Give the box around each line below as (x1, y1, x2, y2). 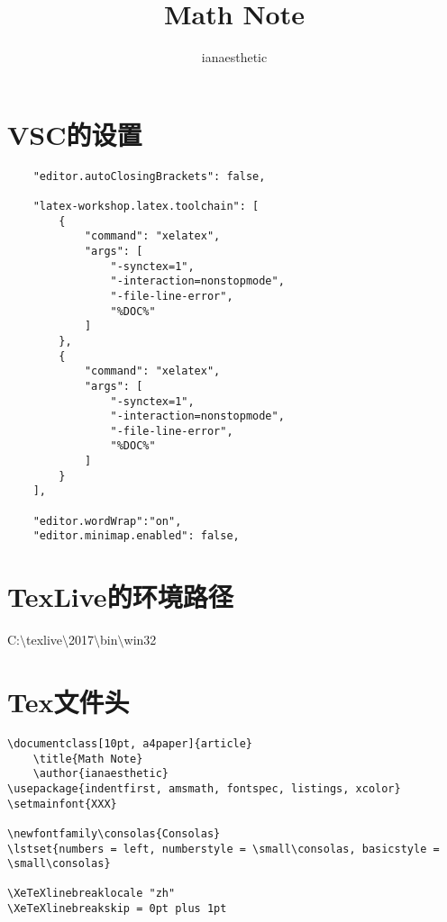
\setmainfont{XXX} (7, 797, 117, 810)
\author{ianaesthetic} (32, 767, 169, 781)
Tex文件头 (7, 682, 130, 719)
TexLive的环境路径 (7, 578, 233, 615)
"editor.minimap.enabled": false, (32, 529, 240, 543)
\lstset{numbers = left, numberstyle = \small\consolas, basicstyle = (7, 842, 440, 855)
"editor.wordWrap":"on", (32, 514, 182, 528)
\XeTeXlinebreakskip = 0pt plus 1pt (7, 902, 227, 916)
